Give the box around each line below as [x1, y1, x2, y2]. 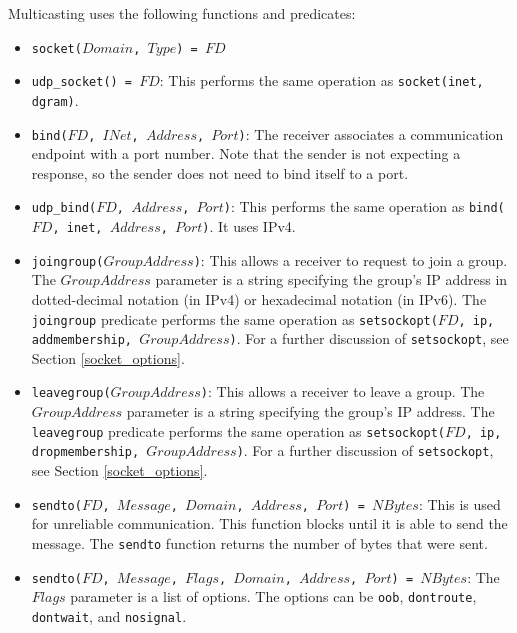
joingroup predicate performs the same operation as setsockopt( [31, 308, 438, 329]
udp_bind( [31, 201, 97, 216]
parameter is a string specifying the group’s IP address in [155, 269, 508, 290]
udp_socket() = [31, 75, 133, 90]
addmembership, [31, 333, 133, 348]
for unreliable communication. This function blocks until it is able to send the [31, 513, 508, 534]
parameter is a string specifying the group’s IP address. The [126, 401, 495, 422]
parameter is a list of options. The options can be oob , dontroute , [70, 586, 477, 607]
